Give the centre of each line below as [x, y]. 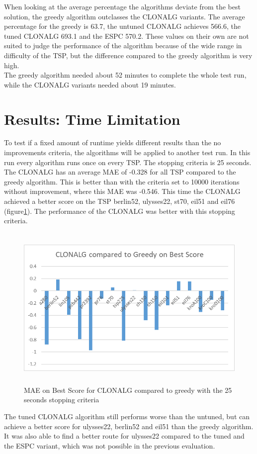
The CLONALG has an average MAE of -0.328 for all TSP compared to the [120, 172]
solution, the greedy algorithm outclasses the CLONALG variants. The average [125, 16]
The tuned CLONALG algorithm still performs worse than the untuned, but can [127, 416]
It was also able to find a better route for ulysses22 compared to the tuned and [124, 436]
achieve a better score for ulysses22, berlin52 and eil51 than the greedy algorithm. [129, 426]
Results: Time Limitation [92, 119]
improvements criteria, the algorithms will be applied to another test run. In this [127, 152]
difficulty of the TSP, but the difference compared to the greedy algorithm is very [128, 55]
